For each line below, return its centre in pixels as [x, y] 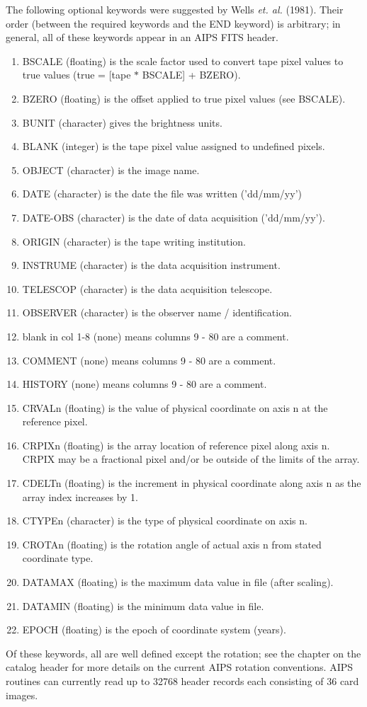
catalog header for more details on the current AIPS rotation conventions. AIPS [180, 667]
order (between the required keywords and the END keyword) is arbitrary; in [173, 23]
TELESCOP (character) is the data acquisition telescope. [147, 288]
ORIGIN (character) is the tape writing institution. [134, 241]
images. [22, 695]
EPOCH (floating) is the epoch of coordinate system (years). [154, 630]
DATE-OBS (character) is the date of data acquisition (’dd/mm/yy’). [174, 217]
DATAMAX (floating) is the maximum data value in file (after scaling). [178, 582]
